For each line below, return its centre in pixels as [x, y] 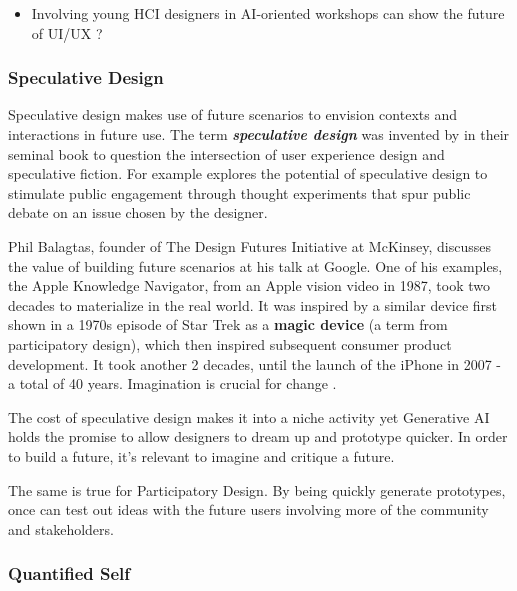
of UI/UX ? [67, 32]
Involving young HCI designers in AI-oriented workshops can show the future [268, 13]
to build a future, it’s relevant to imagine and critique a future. [201, 455]
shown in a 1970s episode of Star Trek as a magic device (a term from [228, 324]
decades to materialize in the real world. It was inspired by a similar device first [253, 304]
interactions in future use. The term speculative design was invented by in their [259, 134]
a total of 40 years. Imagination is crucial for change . [172, 383]
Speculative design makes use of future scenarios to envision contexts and [232, 114]
